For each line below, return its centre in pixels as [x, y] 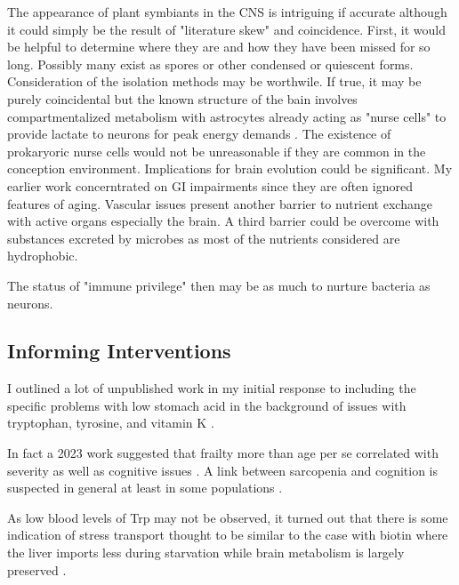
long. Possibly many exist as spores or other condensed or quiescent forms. [210, 64]
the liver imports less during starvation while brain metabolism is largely [206, 553]
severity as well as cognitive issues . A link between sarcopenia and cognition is [223, 470]
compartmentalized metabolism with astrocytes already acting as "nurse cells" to [227, 116]
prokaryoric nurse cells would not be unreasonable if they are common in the [217, 151]
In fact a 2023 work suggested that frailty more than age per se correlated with [223, 453]
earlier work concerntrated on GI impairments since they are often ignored [210, 185]
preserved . [37, 569]
